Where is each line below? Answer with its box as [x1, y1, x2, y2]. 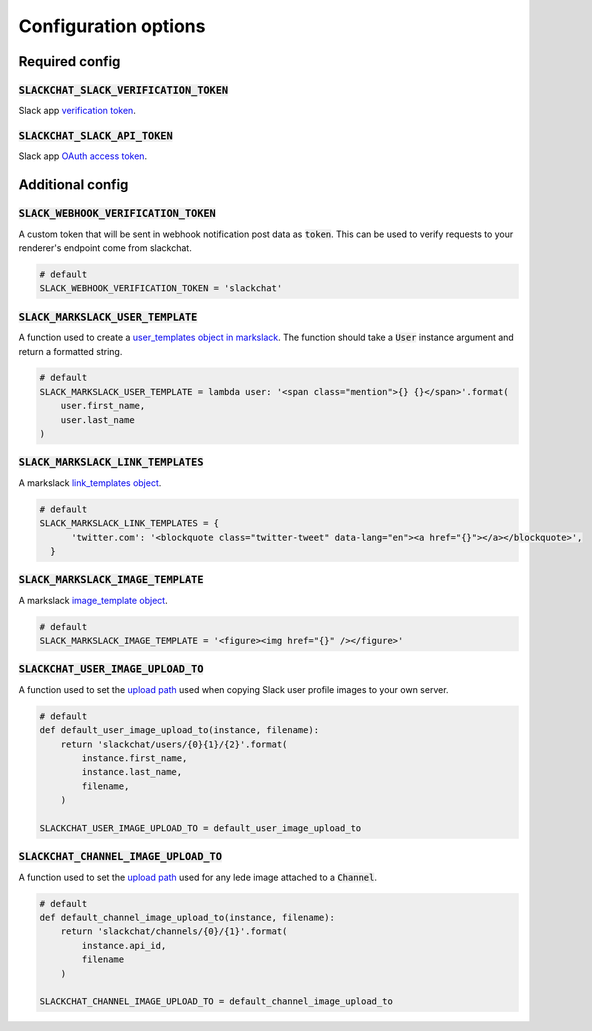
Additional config [18, 176, 129, 194]
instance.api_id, [81, 940, 167, 951]
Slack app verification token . [18, 105, 137, 117]
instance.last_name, [81, 766, 183, 778]
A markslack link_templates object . [18, 476, 162, 489]
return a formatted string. [18, 345, 123, 357]
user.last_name [60, 414, 135, 425]
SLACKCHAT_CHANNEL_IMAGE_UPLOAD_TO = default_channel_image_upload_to [39, 996, 394, 1007]
